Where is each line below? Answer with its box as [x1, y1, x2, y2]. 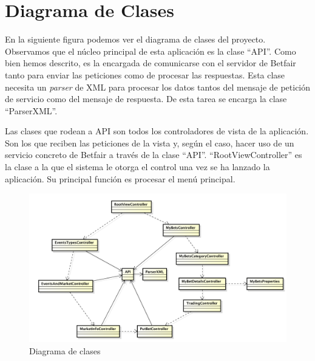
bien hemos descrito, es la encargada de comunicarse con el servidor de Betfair [5, 57, 296, 69]
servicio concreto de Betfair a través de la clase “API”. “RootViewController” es [5, 148, 302, 161]
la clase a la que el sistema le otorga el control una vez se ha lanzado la [5, 160, 270, 173]
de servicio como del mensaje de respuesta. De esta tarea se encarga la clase [5, 92, 287, 105]
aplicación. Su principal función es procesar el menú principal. [5, 172, 235, 185]
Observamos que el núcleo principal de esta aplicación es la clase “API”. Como [5, 44, 296, 57]
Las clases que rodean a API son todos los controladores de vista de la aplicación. [5, 125, 309, 137]
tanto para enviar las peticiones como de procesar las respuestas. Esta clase [5, 68, 285, 81]
